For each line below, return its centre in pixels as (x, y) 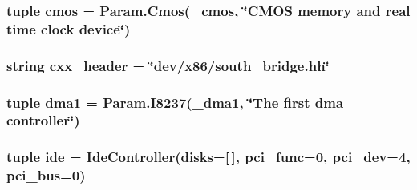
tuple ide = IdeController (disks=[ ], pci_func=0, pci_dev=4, (208, 157)
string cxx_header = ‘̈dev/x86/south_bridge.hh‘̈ (168, 65)
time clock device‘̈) (69, 28)
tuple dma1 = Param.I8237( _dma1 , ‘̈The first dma (175, 102)
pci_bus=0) (46, 175)
